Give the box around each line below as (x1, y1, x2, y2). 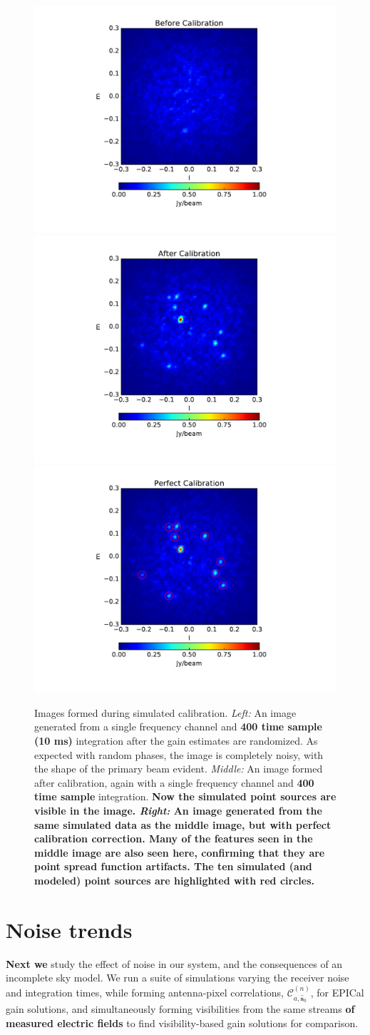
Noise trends (6, 914, 133, 944)
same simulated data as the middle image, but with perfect (34, 817, 332, 832)
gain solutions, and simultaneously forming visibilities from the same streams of (6, 1001, 355, 1016)
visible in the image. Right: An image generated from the (34, 802, 322, 817)
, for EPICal (310, 984, 364, 999)
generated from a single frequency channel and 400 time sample (34, 719, 322, 734)
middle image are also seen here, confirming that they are (34, 845, 325, 860)
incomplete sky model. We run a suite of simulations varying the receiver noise (6, 970, 349, 985)
